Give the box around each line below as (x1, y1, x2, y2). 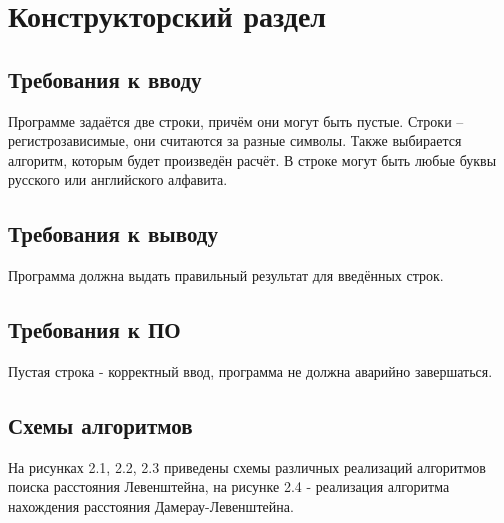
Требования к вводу (8, 63, 202, 94)
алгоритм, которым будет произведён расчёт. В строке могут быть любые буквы (8, 149, 497, 170)
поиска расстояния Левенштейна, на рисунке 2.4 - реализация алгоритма (8, 476, 450, 497)
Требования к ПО (8, 314, 181, 345)
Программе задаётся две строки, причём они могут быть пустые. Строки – (8, 110, 464, 131)
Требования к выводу (8, 218, 218, 249)
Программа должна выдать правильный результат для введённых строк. (8, 265, 444, 286)
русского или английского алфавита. (8, 169, 228, 190)
